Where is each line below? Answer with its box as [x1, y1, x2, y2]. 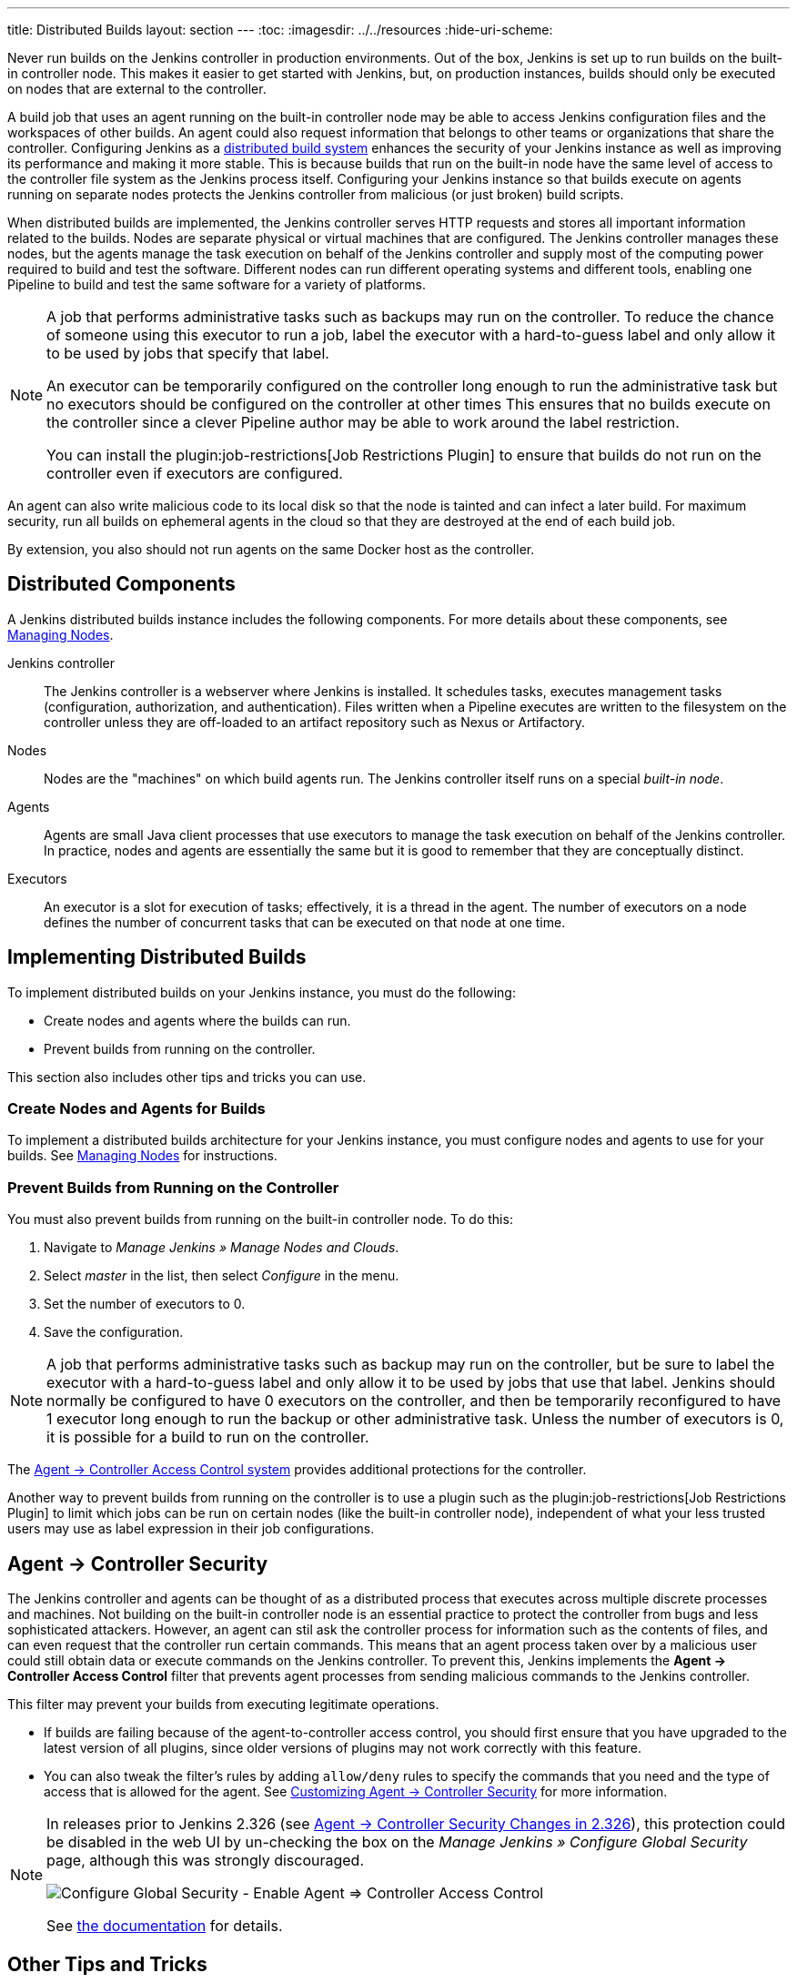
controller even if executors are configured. [46, 464, 343, 482]
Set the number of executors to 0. [44, 1296, 246, 1312]
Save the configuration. [44, 1324, 184, 1341]
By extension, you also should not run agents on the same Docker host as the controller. [7, 541, 535, 557]
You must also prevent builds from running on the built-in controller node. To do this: [7, 1211, 513, 1228]
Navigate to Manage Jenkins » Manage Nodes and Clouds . [44, 1239, 399, 1256]
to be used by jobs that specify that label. [46, 344, 329, 362]
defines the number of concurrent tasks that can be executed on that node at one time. [44, 914, 566, 930]
